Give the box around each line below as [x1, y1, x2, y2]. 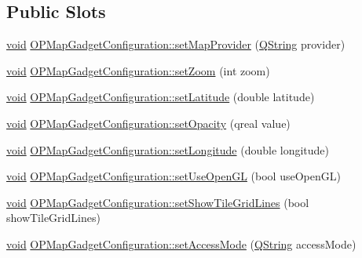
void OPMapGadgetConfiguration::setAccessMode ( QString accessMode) [6, 235, 357, 252]
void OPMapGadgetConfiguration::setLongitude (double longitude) [6, 141, 330, 158]
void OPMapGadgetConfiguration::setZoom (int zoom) [6, 62, 270, 78]
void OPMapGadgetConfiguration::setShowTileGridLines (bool [6, 194, 309, 210]
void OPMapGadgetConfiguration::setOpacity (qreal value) [6, 114, 291, 131]
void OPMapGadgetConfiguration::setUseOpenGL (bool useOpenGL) [6, 168, 341, 184]
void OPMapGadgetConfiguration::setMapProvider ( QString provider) [6, 36, 346, 53]
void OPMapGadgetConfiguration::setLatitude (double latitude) [6, 89, 315, 105]
